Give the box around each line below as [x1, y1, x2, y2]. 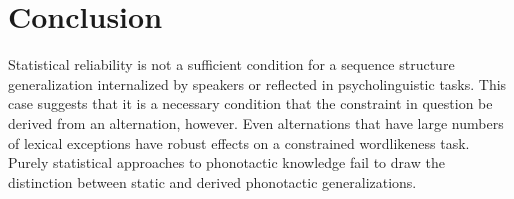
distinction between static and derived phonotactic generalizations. [8, 171, 417, 192]
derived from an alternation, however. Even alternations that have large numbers [8, 112, 504, 133]
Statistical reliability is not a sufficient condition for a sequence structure [8, 54, 455, 75]
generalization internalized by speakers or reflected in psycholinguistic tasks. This [8, 73, 507, 94]
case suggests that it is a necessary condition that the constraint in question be [8, 93, 493, 114]
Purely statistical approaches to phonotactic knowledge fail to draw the [8, 152, 445, 173]
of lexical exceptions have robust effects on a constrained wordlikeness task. [8, 132, 470, 153]
